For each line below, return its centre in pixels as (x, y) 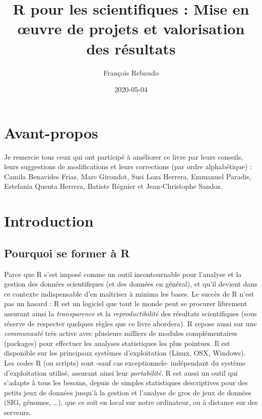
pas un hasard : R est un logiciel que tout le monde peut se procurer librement (126, 303)
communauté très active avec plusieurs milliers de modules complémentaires (121, 333)
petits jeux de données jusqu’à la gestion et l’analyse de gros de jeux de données (128, 392)
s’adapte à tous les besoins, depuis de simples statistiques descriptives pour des (126, 382)
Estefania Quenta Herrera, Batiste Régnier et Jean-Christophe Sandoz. (113, 186)
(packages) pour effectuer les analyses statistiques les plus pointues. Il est (117, 343)
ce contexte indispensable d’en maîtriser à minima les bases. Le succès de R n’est (129, 293)
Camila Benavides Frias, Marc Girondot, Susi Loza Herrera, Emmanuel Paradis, (128, 176)
